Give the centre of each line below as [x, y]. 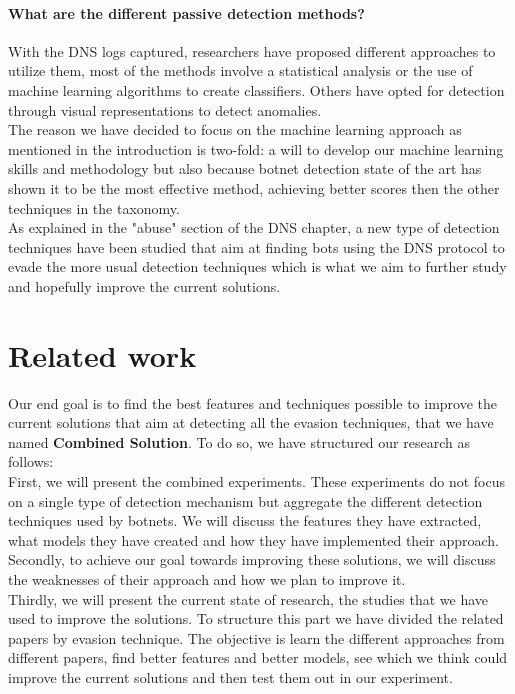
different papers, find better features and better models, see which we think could [258, 657]
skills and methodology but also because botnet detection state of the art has [245, 168]
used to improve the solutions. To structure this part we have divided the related [256, 618]
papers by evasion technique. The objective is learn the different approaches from [256, 637]
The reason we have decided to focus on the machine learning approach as [235, 129]
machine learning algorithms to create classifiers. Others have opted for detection [256, 89]
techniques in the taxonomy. [94, 207]
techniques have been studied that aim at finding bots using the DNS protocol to [256, 246]
